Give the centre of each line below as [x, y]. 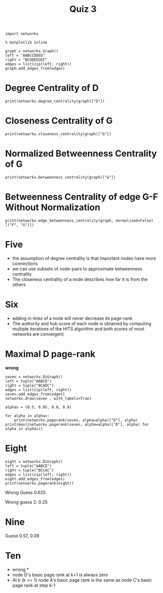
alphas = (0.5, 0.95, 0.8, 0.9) [38, 407]
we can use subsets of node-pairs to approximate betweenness [77, 269]
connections [25, 263]
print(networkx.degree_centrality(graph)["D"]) [55, 101]
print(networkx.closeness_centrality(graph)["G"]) [58, 134]
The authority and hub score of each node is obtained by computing [82, 323]
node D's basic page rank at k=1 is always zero [60, 575]
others [19, 284]
